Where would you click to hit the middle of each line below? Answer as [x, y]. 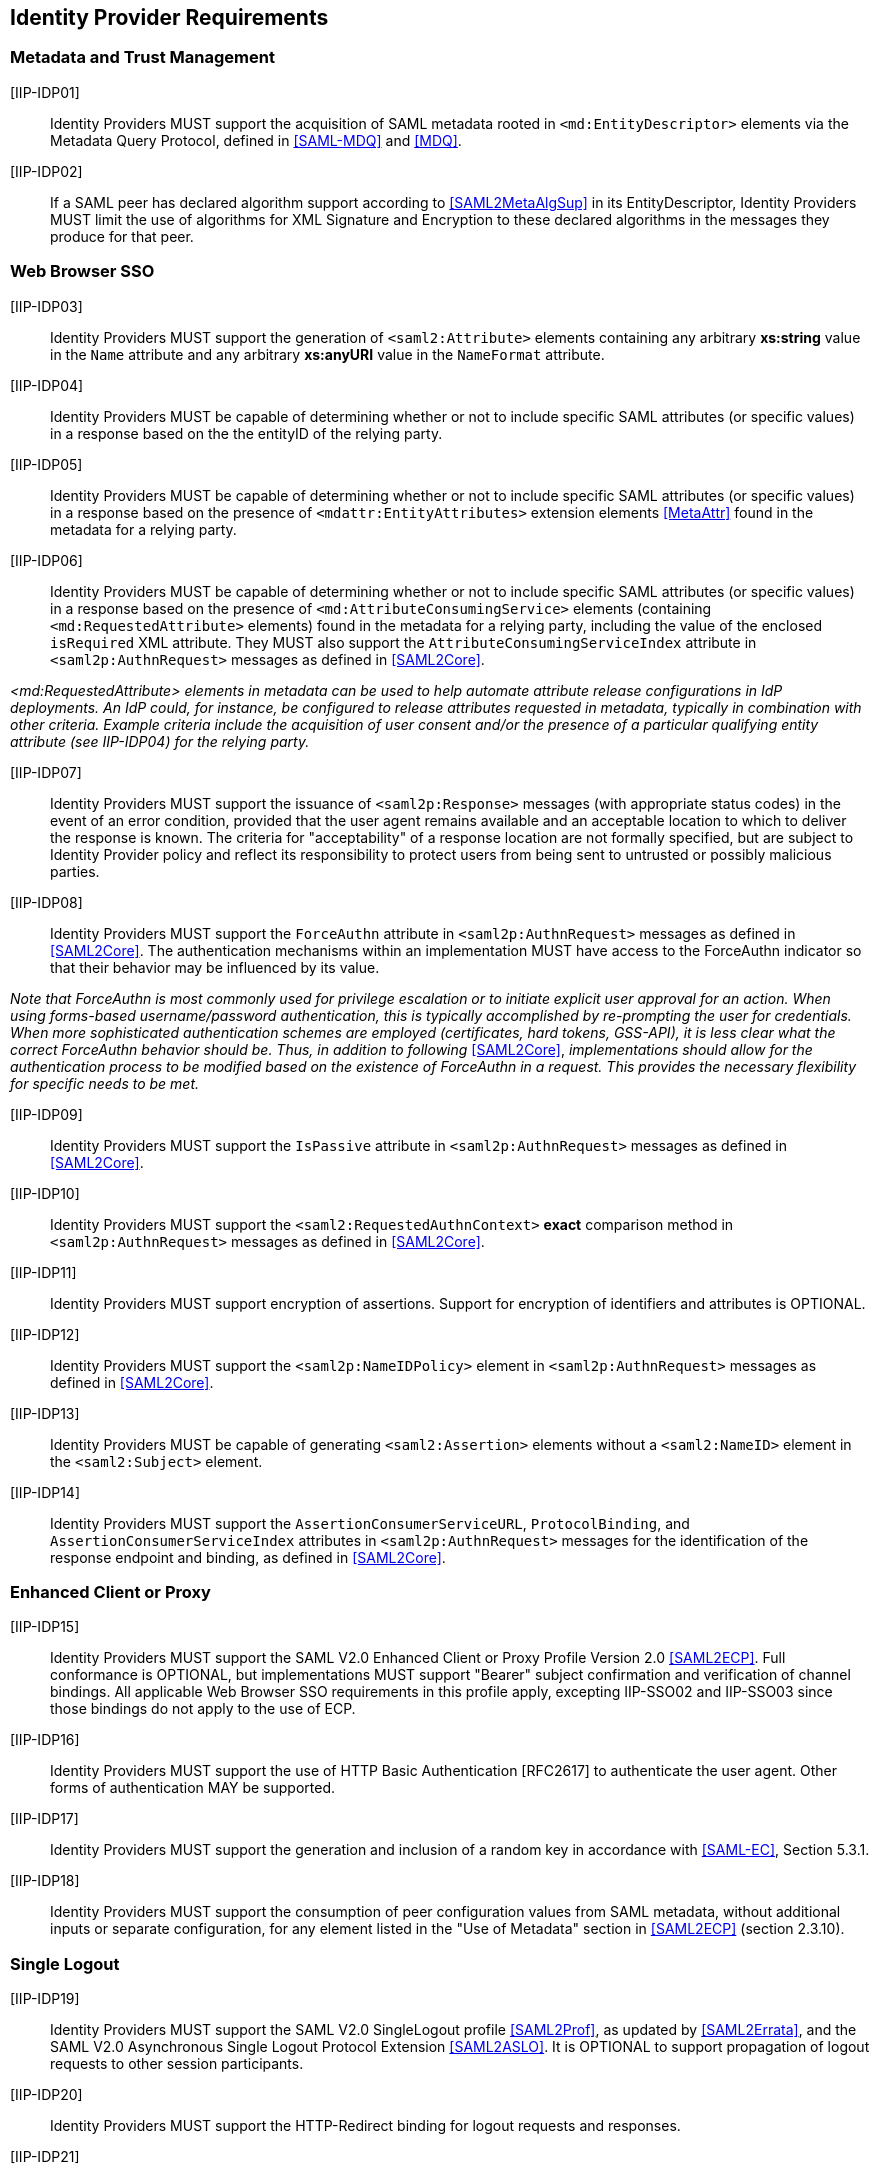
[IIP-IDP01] [45, 92]
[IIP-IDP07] [46, 772]
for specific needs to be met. [105, 1083]
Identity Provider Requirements [169, 17]
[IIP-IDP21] [45, 2157]
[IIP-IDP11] [43, 1272]
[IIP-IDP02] [46, 171]
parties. [75, 871]
